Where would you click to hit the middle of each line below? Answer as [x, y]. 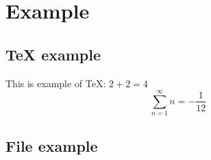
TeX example [53, 54]
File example [52, 145]
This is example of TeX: [56, 83]
